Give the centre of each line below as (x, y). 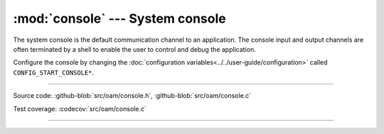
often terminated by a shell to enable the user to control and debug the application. (134, 49)
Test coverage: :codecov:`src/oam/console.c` (80, 108)
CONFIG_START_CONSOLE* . (54, 72)
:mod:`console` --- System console (120, 18)
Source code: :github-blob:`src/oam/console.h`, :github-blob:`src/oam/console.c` (132, 96)
